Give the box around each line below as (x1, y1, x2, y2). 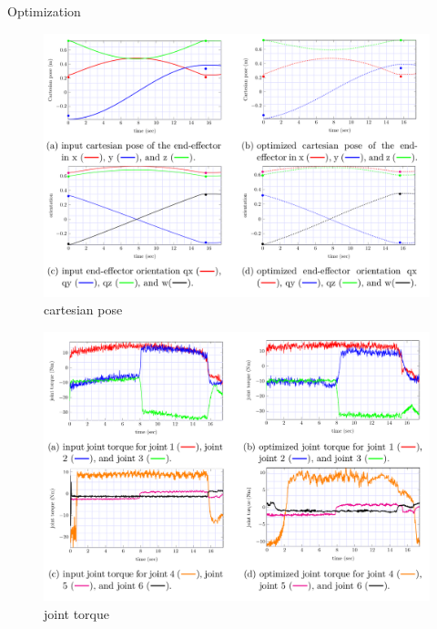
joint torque (44, 603, 110, 623)
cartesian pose (44, 300, 123, 319)
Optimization (7, 2, 81, 20)
